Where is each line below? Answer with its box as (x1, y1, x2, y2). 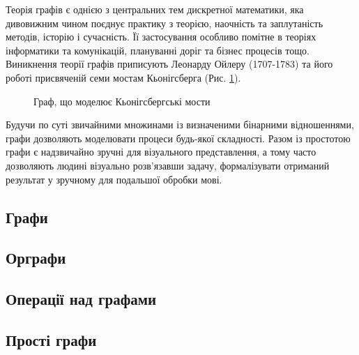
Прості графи (6, 328, 97, 350)
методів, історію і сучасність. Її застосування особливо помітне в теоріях (6, 29, 316, 44)
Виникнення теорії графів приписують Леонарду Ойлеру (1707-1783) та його (6, 56, 333, 71)
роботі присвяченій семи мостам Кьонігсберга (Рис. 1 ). (6, 70, 241, 84)
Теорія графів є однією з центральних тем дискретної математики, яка (6, 2, 304, 16)
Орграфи (6, 247, 66, 269)
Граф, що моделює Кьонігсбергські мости (33, 93, 211, 108)
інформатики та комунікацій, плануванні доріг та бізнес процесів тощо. (6, 43, 310, 57)
